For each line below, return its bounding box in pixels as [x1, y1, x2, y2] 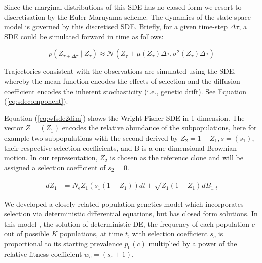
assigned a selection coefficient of [4, 162, 106, 172]
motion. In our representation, [4, 152, 98, 163]
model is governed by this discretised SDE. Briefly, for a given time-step [4, 21, 228, 32]
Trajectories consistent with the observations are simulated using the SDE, [4, 66, 236, 76]
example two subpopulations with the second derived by [4, 132, 178, 143]
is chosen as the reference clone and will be [110, 152, 243, 163]
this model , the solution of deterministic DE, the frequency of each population [4, 218, 250, 229]
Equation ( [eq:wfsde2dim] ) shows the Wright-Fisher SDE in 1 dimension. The [4, 112, 245, 123]
